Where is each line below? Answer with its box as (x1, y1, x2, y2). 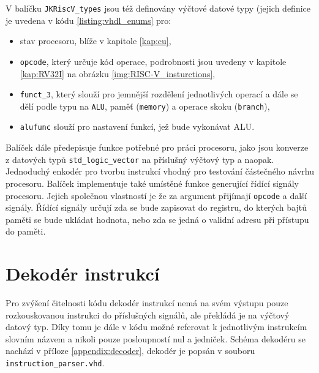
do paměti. (6, 225, 46, 238)
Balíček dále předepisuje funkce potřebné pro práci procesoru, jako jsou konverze (6, 141, 309, 154)
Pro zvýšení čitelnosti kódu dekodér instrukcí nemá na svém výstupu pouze (6, 296, 288, 309)
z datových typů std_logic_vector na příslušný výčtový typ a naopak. (6, 153, 274, 165)
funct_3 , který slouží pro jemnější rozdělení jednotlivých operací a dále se (20, 88, 298, 100)
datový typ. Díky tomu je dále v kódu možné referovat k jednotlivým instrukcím (6, 320, 307, 333)
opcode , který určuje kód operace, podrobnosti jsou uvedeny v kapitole (20, 55, 287, 67)
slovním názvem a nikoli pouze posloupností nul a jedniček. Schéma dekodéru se (6, 332, 306, 345)
